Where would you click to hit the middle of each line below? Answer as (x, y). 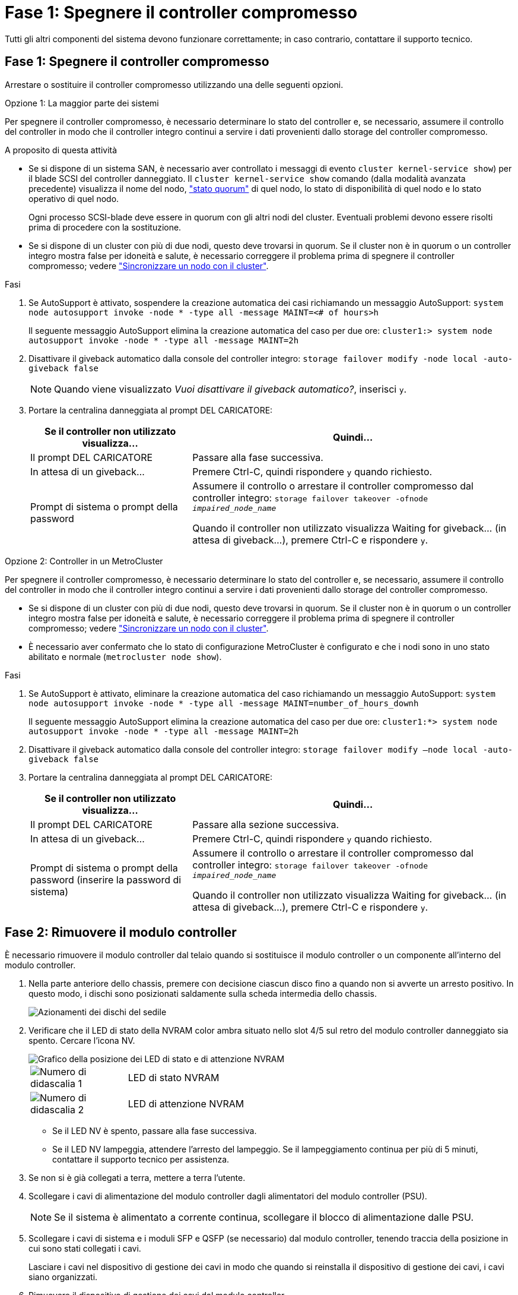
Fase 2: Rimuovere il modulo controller (121, 933)
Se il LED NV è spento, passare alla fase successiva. (155, 1131)
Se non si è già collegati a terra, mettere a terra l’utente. (137, 1178)
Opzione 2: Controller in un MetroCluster (84, 561)
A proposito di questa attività (61, 150)
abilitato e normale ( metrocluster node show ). (125, 656)
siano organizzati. (63, 1277)
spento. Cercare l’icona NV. (82, 1041)
